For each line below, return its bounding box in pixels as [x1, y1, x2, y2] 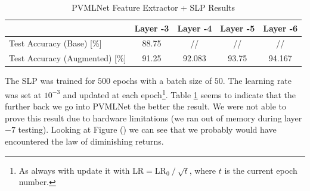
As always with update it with [18, 164, 130, 176]
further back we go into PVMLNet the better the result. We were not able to [5, 100, 286, 112]
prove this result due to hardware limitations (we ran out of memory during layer [5, 111, 302, 124]
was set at [5, 88, 42, 101]
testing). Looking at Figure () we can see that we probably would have [18, 123, 277, 136]
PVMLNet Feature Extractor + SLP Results [72, 1, 235, 13]
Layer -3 [134, 21, 169, 34]
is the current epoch [224, 164, 297, 176]
